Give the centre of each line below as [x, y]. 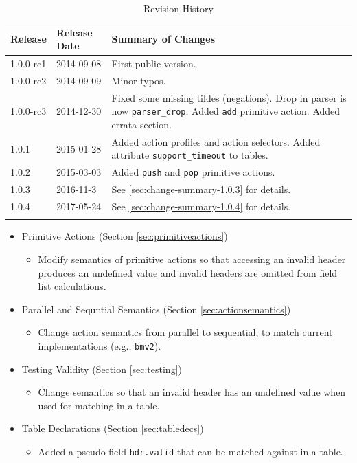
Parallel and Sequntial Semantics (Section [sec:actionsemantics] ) [156, 309]
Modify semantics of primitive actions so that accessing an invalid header [192, 259]
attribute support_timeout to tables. [190, 155]
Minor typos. [139, 80]
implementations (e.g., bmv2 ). [100, 345]
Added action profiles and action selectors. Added [216, 141]
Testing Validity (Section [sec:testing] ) [102, 369]
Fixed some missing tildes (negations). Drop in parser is [229, 97]
